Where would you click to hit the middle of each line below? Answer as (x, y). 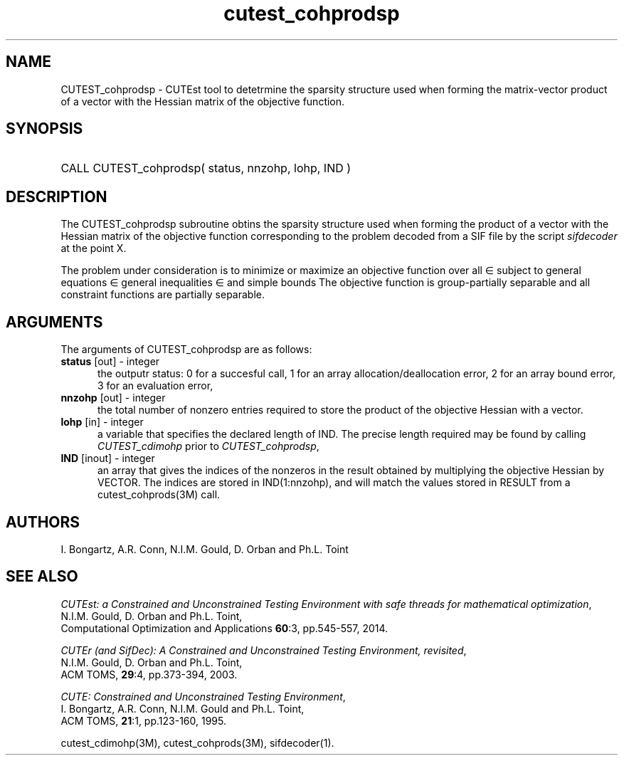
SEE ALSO (42, 577)
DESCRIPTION (57, 196)
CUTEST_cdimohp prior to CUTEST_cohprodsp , (208, 446)
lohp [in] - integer (102, 422)
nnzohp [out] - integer (113, 398)
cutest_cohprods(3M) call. (159, 495)
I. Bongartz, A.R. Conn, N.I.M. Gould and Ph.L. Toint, (183, 708)
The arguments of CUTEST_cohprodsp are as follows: (186, 350)
